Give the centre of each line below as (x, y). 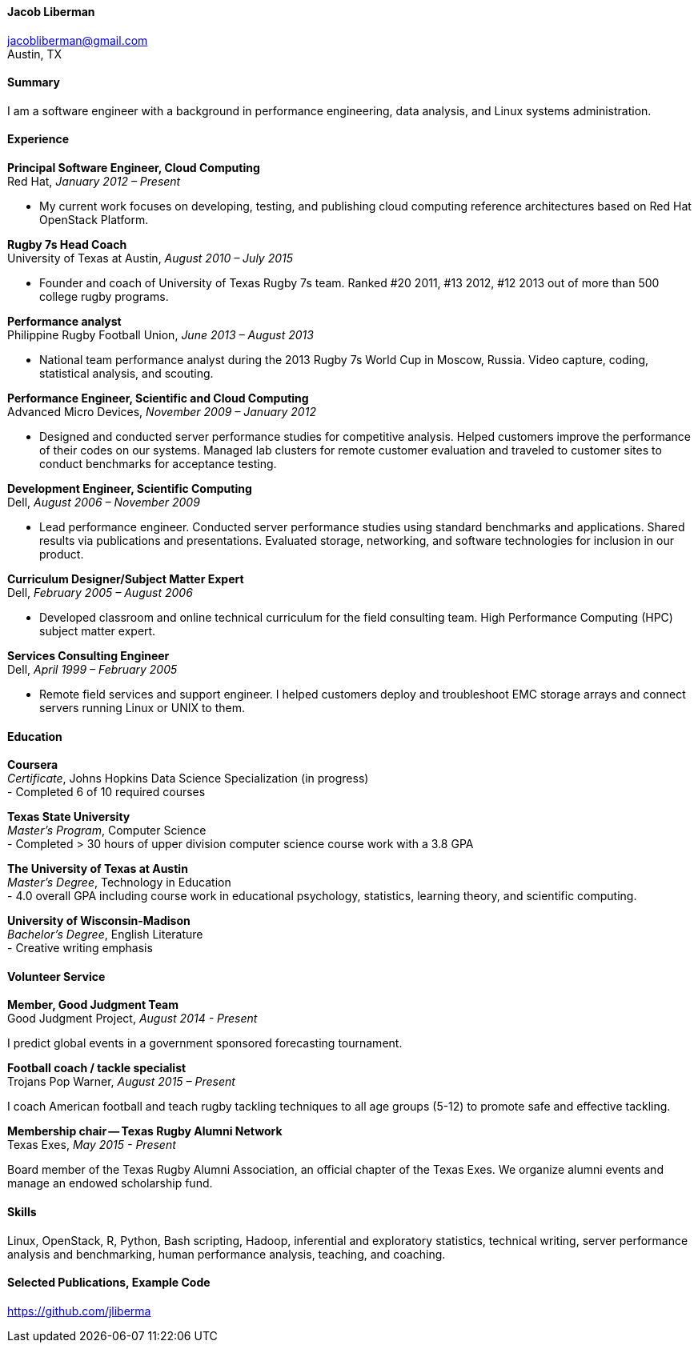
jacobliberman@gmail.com (78, 40)
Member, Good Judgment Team (93, 1005)
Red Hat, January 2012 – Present (94, 182)
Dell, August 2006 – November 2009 (104, 502)
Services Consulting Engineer (88, 656)
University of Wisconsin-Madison (99, 921)
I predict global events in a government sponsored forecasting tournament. (205, 1043)
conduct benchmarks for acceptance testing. (158, 464)
